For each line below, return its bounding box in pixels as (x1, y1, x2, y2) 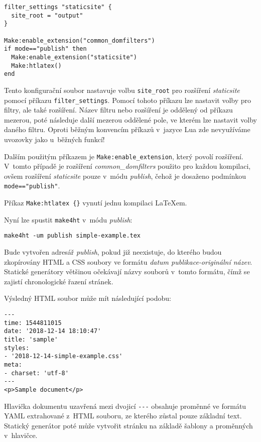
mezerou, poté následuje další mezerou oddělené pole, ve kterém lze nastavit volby (4, 114, 257, 125)
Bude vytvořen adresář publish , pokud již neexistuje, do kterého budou (4, 247, 222, 257)
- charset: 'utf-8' (4, 369, 69, 377)
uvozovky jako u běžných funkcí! (4, 134, 105, 144)
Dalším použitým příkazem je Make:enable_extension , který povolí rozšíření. (4, 151, 243, 161)
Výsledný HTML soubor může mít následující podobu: (4, 293, 171, 303)
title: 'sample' (4, 336, 58, 343)
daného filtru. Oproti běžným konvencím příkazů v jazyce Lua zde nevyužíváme (4, 124, 250, 135)
